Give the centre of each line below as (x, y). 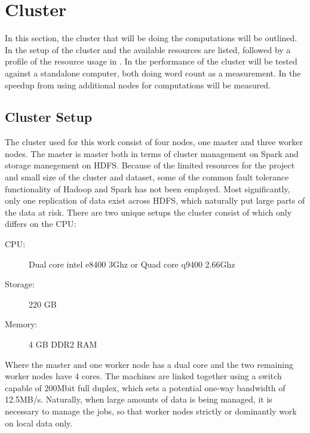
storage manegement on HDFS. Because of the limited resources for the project (150, 165)
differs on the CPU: (41, 224)
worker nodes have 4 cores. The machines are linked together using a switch (143, 376)
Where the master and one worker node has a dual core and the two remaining (149, 364)
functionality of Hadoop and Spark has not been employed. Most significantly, (148, 188)
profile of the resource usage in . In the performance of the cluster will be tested (151, 61)
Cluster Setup (49, 117)
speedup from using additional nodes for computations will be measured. (138, 85)
